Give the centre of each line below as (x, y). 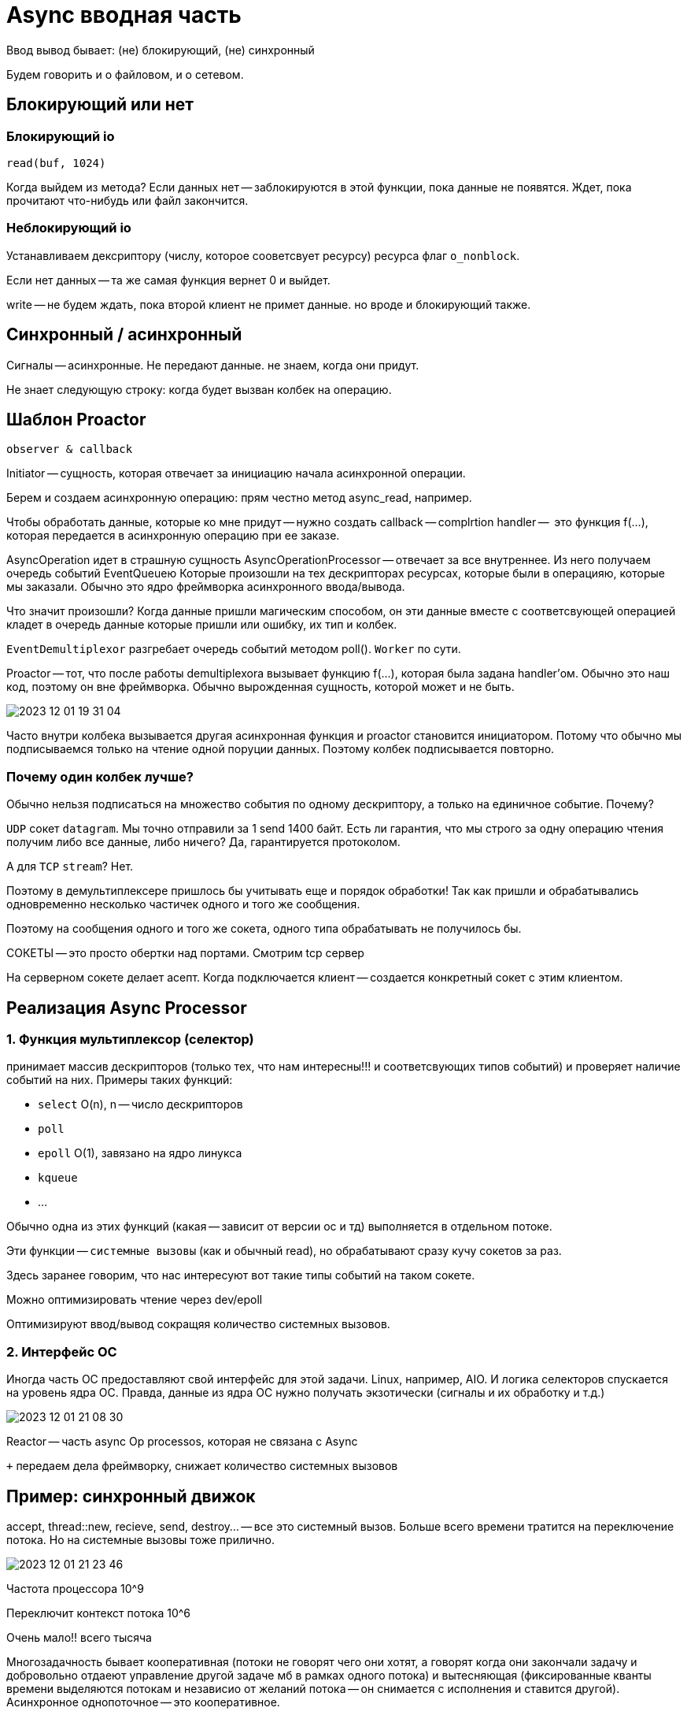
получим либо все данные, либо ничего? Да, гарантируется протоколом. (203, 842)
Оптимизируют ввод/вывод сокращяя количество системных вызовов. (198, 1324)
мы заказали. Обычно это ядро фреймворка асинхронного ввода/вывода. (206, 587)
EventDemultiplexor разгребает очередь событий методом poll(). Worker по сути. (234, 649)
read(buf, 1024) (56, 163)
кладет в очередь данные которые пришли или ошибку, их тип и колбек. (202, 625)
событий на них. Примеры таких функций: (120, 1080)
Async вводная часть (124, 15)
